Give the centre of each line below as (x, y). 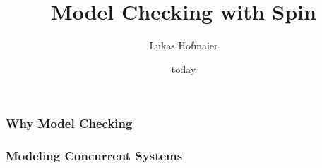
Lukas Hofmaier (184, 45)
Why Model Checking (69, 123)
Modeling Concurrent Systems (94, 156)
